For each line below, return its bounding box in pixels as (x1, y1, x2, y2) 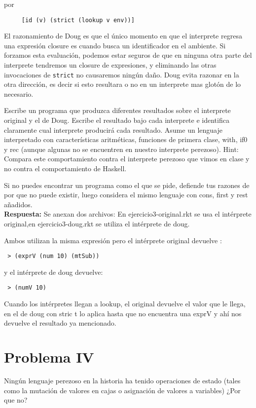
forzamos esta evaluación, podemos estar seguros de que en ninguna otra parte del (4, 50, 252, 60)
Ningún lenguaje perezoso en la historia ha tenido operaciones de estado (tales (4, 375, 241, 385)
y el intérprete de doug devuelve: (4, 266, 103, 277)
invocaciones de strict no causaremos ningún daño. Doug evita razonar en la (4, 69, 239, 79)
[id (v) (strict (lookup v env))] (21, 16, 135, 24)
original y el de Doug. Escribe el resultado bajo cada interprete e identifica (4, 115, 229, 125)
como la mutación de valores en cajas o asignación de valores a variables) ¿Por (4, 385, 241, 395)
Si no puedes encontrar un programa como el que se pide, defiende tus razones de (4, 180, 250, 190)
